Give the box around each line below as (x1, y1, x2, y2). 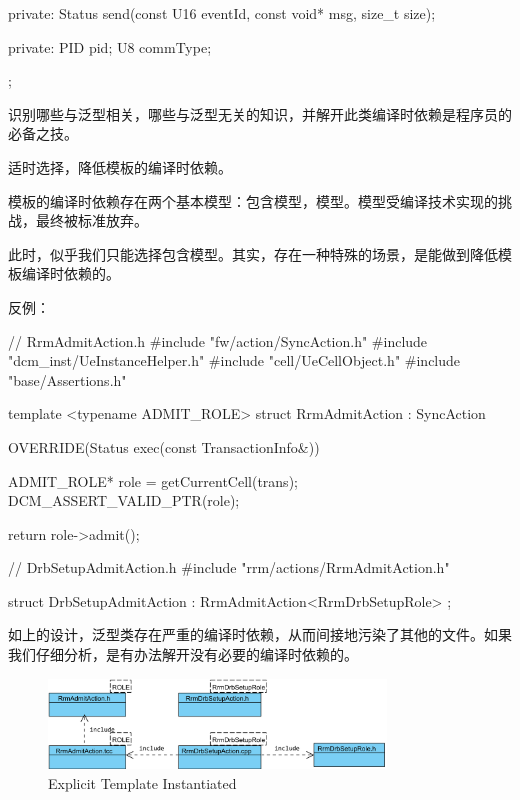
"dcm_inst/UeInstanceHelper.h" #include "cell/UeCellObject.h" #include (8, 350, 461, 371)
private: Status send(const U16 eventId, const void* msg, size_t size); (8, 3, 436, 23)
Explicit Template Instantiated (48, 772, 237, 793)
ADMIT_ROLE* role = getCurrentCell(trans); (8, 470, 298, 491)
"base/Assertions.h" (8, 369, 127, 390)
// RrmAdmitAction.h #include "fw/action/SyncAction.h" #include (8, 330, 428, 351)
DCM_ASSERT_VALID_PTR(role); (8, 490, 240, 511)
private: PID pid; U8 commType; (8, 36, 212, 57)
